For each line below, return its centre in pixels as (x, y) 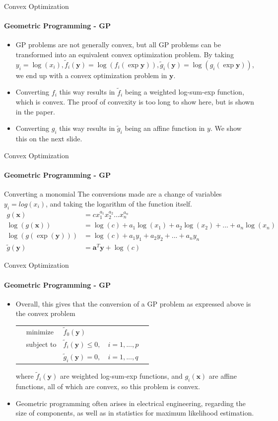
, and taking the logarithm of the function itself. (119, 203)
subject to (41, 344)
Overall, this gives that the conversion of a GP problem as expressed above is (133, 303)
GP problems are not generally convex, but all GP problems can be (118, 45)
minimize (40, 331)
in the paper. (35, 111)
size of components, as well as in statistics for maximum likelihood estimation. (135, 413)
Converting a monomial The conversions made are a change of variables (113, 194)
